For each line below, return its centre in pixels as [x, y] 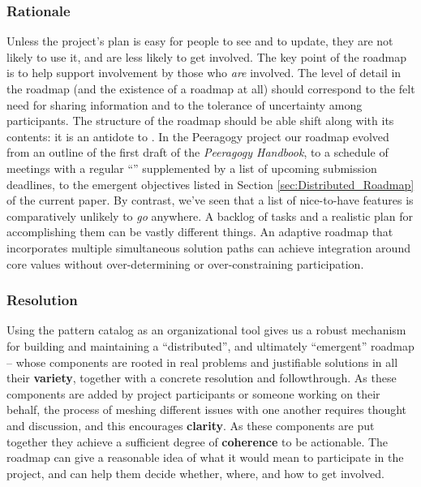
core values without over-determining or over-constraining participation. [185, 263]
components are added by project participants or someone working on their [193, 393]
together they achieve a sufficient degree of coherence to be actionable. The [198, 441]
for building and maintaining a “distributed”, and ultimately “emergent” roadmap [210, 345]
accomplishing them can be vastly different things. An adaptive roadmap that [200, 232]
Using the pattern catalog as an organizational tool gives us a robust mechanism [206, 330]
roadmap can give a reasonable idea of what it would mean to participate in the [205, 457]
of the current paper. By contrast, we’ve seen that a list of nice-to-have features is [210, 200]
